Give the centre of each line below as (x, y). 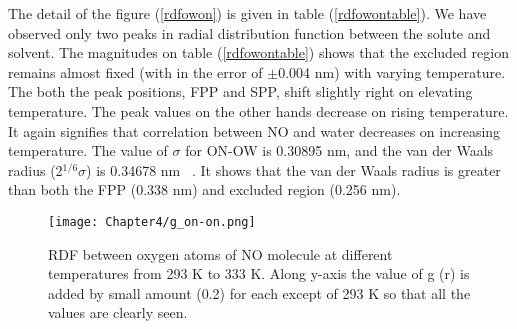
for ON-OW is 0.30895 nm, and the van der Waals (339, 150)
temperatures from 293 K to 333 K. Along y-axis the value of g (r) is (259, 273)
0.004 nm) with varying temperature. (392, 71)
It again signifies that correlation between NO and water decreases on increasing (254, 130)
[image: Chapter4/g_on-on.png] (152, 221)
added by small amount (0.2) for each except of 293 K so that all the (259, 292)
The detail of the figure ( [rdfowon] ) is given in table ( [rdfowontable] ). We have (247, 13)
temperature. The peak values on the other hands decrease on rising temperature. (258, 110)
